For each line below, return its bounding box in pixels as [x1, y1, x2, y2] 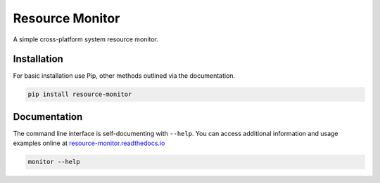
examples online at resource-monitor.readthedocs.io [13, 139, 165, 147]
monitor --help [27, 158, 80, 166]
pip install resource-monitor [27, 90, 132, 98]
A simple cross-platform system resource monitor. [13, 35, 158, 43]
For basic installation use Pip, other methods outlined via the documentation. [13, 72, 236, 80]
